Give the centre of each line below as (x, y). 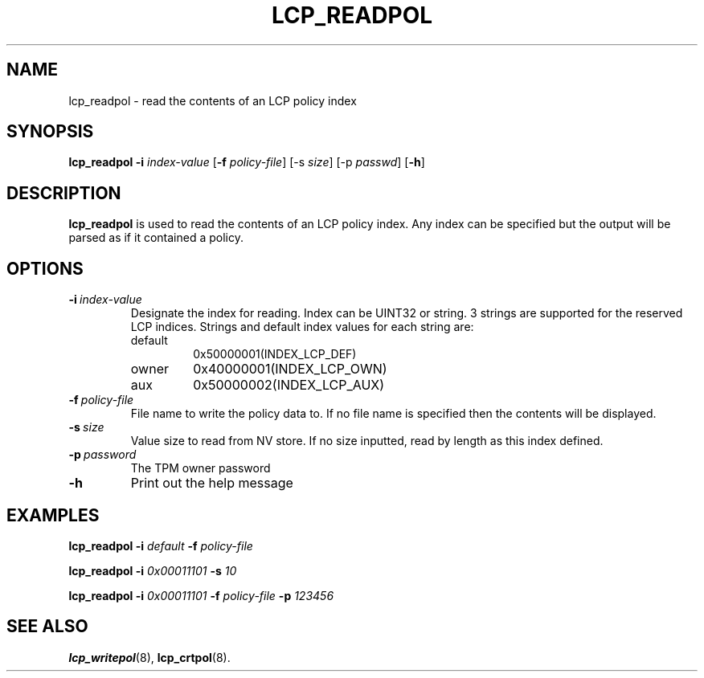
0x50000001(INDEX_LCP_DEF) (275, 354)
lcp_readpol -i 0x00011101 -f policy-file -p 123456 (201, 595)
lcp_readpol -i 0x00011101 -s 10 (153, 570)
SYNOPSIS (50, 132)
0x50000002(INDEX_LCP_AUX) (289, 385)
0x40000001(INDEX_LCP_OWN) (290, 369)
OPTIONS (45, 268)
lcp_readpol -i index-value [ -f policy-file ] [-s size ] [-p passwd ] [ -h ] (247, 162)
